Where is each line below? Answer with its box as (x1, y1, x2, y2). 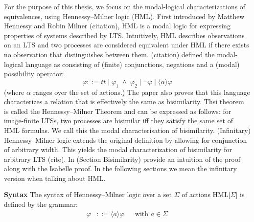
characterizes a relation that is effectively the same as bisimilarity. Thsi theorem (4, 96, 244, 107)
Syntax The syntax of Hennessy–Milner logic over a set (4, 189, 172, 200)
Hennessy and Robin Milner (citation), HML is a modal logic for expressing (4, 21, 231, 31)
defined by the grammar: (4, 199, 78, 209)
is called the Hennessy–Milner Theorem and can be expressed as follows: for (4, 106, 231, 116)
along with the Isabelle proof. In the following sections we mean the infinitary (4, 163, 237, 174)
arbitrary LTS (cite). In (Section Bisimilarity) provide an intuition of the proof (4, 154, 240, 164)
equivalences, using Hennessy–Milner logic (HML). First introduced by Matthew (4, 11, 245, 21)
